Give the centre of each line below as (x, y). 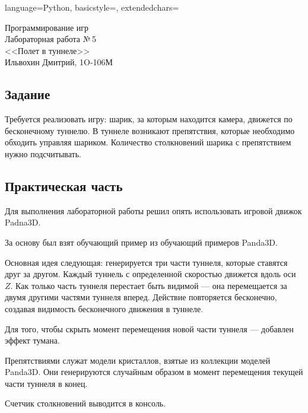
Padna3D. (23, 222)
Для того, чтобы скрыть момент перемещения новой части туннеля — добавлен (149, 328)
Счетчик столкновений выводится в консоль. (85, 403)
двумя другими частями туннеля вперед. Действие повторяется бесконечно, (141, 297)
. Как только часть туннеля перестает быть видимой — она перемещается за (149, 285)
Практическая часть (64, 185)
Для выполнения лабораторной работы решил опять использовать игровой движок (153, 210)
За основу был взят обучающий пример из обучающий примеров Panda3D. (141, 242)
